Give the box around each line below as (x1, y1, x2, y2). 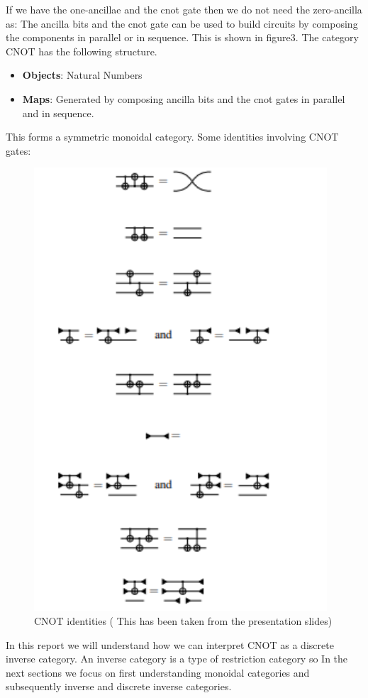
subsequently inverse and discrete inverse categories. (6, 679, 232, 694)
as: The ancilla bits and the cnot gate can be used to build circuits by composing (6, 16, 358, 31)
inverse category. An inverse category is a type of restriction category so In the (6, 651, 348, 666)
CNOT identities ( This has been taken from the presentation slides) (34, 613, 333, 628)
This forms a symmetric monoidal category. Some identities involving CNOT (6, 129, 339, 144)
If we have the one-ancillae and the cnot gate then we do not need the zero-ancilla (6, 2, 362, 16)
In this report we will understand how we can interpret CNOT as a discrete (6, 637, 334, 652)
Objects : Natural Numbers (22, 67, 143, 82)
